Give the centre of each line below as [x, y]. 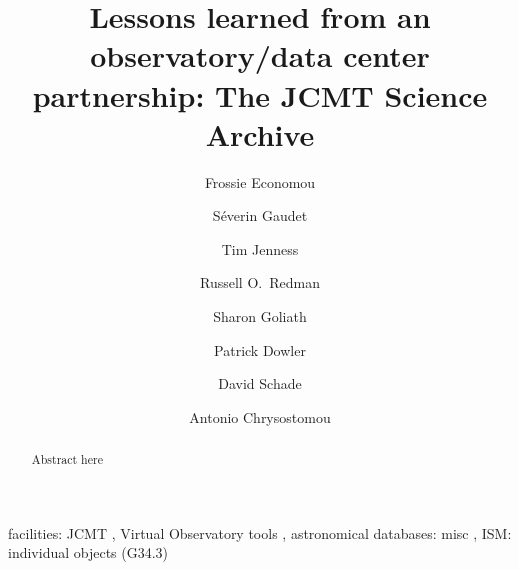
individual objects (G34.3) [88, 552]
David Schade [260, 383]
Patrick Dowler [260, 349]
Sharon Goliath [260, 316]
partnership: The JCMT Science [260, 94]
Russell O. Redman [260, 282]
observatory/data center [260, 55]
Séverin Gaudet [260, 215]
